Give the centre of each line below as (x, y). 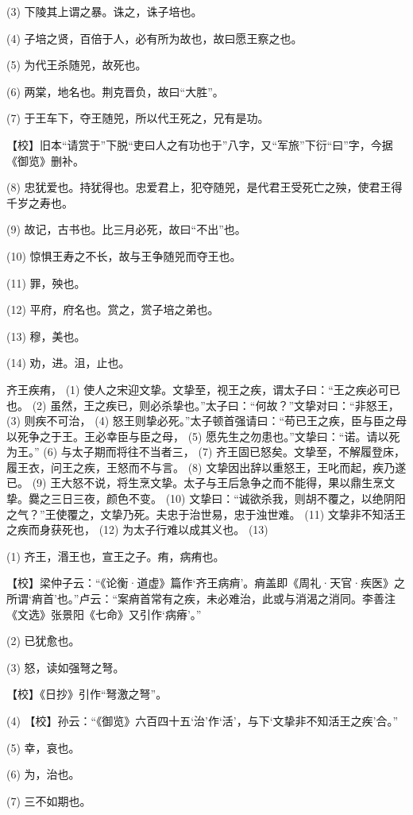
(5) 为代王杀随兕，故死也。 (77, 65)
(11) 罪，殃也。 (46, 282)
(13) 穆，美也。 (46, 336)
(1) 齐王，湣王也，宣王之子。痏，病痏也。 (116, 556)
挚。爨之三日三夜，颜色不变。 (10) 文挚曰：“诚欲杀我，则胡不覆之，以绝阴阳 (206, 498)
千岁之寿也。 (40, 202)
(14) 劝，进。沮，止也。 (68, 363)
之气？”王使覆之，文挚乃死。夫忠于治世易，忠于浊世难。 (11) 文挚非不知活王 (206, 514)
